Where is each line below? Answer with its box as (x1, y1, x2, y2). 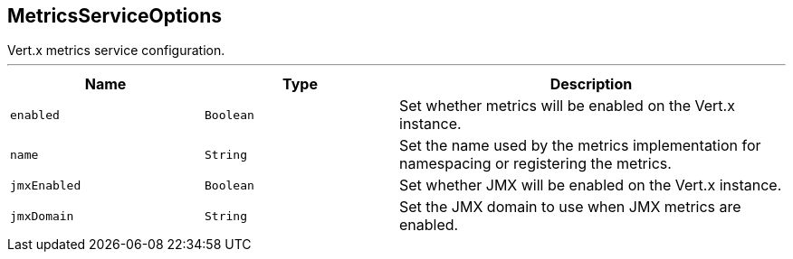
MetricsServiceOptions (7, 5, 223, 27)
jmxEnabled (10, 178, 81, 192)
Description (549, 75, 633, 94)
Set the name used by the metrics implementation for (399, 136, 761, 155)
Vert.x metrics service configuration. (7, 42, 225, 59)
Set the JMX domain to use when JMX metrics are (399, 198, 741, 217)
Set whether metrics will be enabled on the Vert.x (399, 97, 735, 116)
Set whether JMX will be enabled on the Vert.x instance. (399, 176, 782, 195)
